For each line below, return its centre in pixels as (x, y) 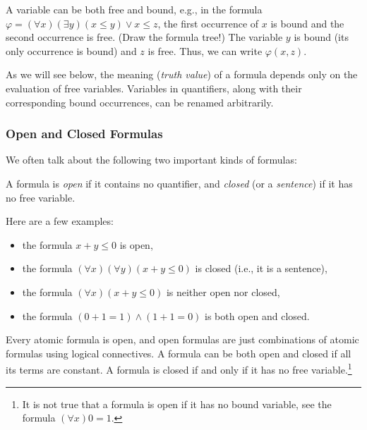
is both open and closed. (257, 315)
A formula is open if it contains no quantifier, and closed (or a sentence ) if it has (179, 183)
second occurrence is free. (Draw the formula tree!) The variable (144, 37)
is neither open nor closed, (223, 291)
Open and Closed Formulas (84, 134)
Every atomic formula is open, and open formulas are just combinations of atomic (182, 339)
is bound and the (307, 23)
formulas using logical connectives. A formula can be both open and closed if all (179, 353)
